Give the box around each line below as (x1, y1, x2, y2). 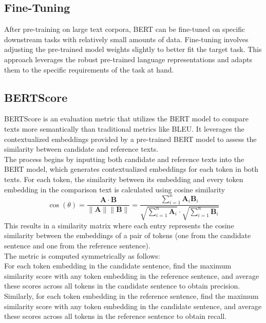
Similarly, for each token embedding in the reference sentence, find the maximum (4, 291, 259, 301)
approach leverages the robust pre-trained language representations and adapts (4, 53, 252, 64)
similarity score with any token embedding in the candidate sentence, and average (4, 300, 262, 311)
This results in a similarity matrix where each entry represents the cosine (4, 220, 234, 230)
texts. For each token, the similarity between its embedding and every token (4, 173, 243, 184)
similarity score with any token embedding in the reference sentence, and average (4, 270, 259, 281)
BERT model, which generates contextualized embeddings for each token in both (4, 164, 259, 174)
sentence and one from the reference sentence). (4, 240, 150, 251)
